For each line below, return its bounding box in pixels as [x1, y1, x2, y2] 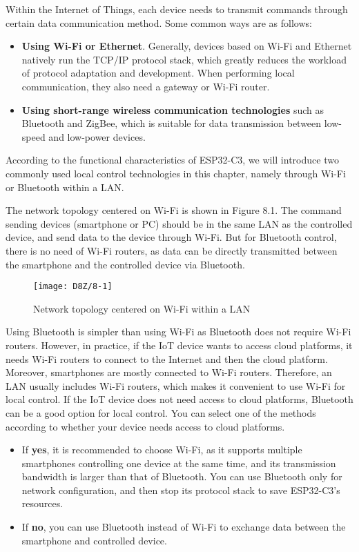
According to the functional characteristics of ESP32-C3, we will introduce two [6, 152, 339, 167]
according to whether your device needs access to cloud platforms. [6, 419, 285, 433]
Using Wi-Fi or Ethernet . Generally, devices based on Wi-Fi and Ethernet [21, 39, 352, 53]
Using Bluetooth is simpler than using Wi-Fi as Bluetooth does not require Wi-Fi [6, 324, 351, 339]
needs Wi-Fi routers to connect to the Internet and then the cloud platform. [6, 351, 328, 366]
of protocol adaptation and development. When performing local [21, 66, 295, 80]
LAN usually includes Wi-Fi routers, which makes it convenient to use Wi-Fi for [6, 378, 346, 393]
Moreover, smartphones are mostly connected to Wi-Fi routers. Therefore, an [6, 365, 332, 379]
